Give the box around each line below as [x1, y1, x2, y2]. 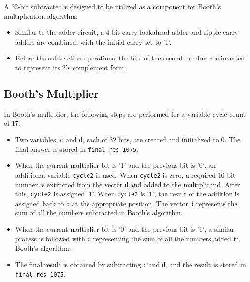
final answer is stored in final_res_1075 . [15, 144, 138, 154]
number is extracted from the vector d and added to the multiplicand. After [15, 179, 240, 189]
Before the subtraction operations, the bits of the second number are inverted [15, 53, 245, 63]
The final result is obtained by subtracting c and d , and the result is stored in [15, 259, 246, 269]
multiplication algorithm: [4, 11, 78, 21]
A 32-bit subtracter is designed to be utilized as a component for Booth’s [4, 1, 221, 11]
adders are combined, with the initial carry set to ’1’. [15, 36, 172, 46]
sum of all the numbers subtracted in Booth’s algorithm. [15, 208, 183, 218]
